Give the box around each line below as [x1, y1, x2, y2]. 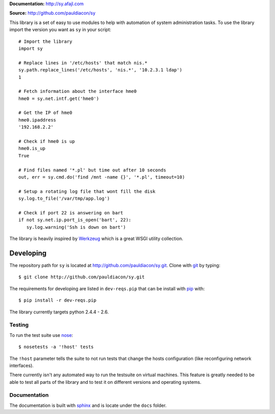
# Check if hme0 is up [18, 138, 75, 144]
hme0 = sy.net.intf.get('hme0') [18, 95, 99, 102]
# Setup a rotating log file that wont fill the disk [18, 188, 155, 194]
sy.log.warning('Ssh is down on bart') [26, 224, 126, 230]
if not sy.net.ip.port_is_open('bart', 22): [18, 217, 132, 223]
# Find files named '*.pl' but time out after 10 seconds [18, 167, 167, 173]
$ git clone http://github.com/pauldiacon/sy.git [18, 274, 145, 280]
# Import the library [18, 38, 72, 44]
